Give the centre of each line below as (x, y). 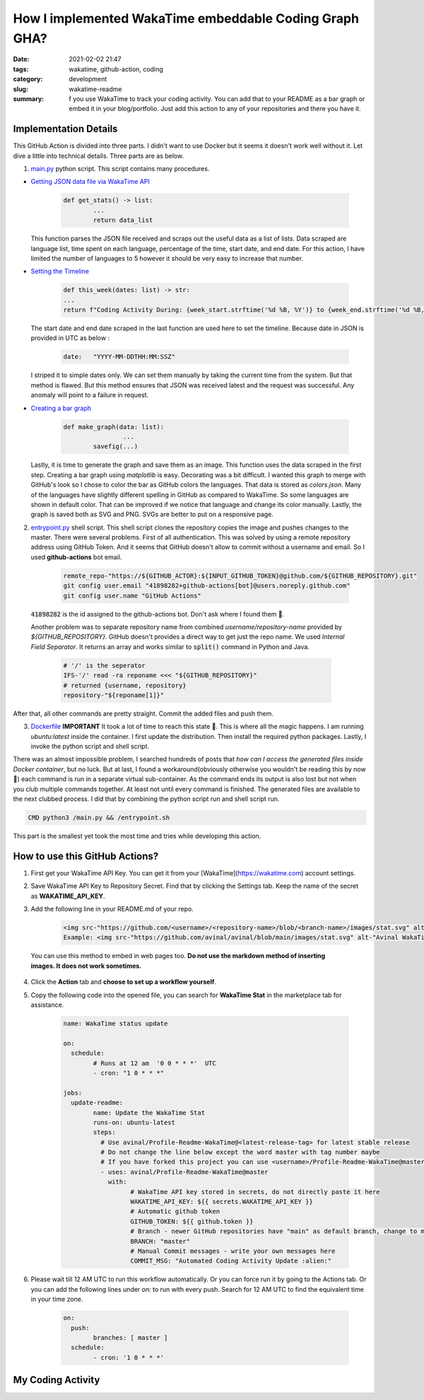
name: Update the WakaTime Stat (149, 1113)
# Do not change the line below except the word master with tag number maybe (240, 1152)
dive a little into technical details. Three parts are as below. (98, 156)
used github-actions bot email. (76, 557)
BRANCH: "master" (160, 1241)
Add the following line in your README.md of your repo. (112, 909)
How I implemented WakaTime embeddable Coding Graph (186, 18)
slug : (20, 89)
